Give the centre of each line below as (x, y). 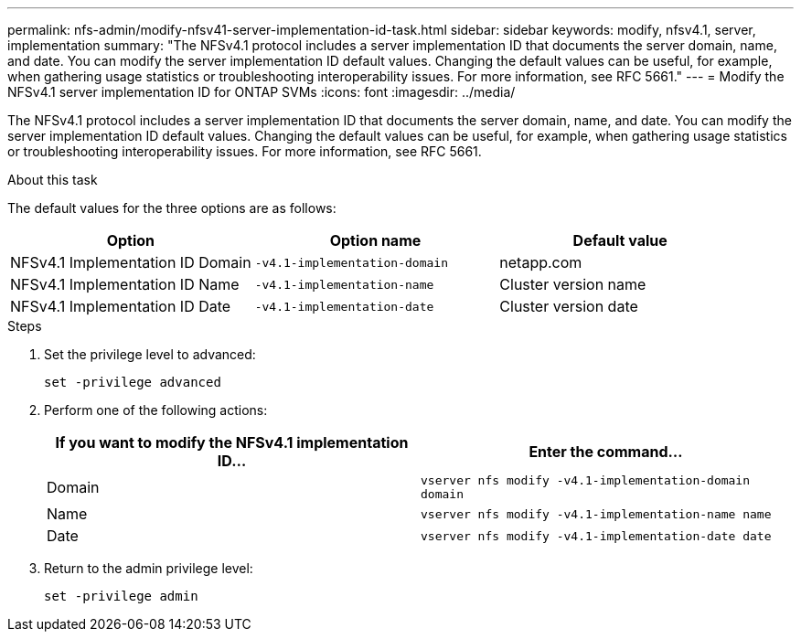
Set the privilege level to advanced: (150, 354)
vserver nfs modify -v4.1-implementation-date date (596, 536)
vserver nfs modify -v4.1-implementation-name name (596, 514)
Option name (375, 240)
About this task (53, 180)
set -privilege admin (121, 596)
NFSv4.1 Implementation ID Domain (131, 262)
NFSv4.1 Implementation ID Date (121, 306)
